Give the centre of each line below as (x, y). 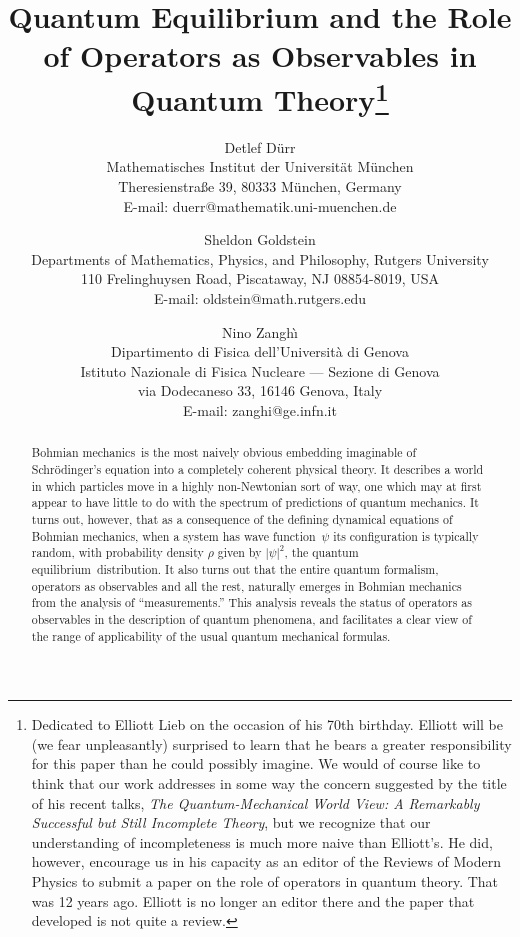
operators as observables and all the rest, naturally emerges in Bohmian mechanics (246, 585)
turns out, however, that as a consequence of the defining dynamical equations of (242, 518)
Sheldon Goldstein (260, 239)
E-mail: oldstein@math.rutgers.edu (259, 297)
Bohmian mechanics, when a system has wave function (173, 535)
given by (239, 552)
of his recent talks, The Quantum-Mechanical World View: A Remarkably (255, 802)
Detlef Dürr (260, 146)
